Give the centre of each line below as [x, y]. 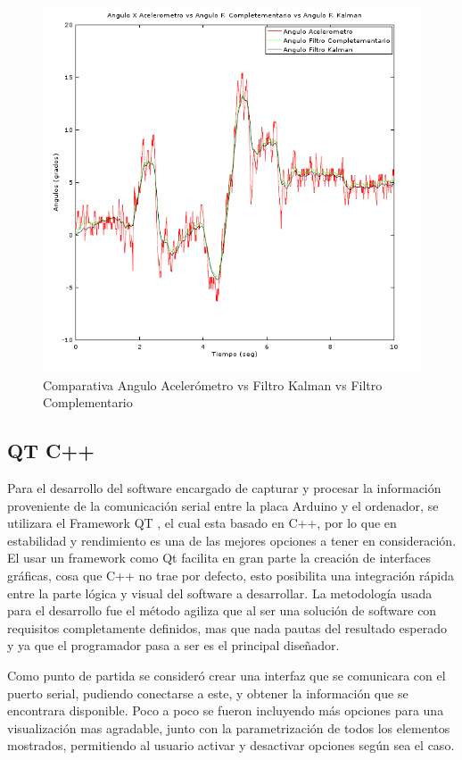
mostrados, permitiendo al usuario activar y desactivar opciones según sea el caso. [231, 745]
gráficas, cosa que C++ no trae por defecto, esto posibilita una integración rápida [231, 576]
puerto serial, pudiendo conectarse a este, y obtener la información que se [208, 693]
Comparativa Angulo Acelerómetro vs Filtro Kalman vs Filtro [213, 384]
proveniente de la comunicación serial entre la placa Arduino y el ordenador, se [223, 505]
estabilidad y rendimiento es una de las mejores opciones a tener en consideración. [232, 540]
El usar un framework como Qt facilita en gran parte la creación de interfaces [219, 558]
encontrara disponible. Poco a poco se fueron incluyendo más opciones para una [226, 710]
